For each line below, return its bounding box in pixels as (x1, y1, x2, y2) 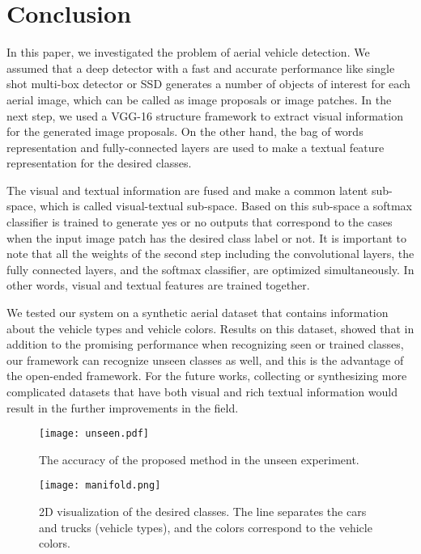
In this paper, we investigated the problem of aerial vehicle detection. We (6, 44, 370, 61)
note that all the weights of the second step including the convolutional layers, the (6, 245, 415, 262)
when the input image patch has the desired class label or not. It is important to (6, 229, 406, 246)
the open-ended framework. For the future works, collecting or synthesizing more (6, 367, 407, 384)
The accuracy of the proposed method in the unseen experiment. (39, 450, 359, 467)
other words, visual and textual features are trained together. (6, 277, 310, 294)
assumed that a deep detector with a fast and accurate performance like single (6, 59, 395, 76)
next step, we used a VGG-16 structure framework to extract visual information (6, 107, 403, 124)
